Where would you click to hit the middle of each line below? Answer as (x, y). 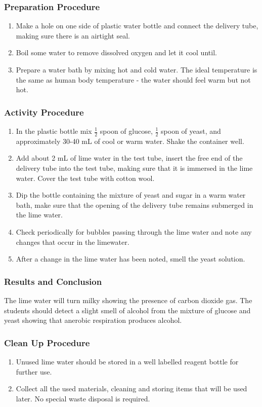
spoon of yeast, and (191, 131)
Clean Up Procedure (47, 342)
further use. (34, 371)
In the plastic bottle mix (54, 131)
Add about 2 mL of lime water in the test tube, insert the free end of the (129, 158)
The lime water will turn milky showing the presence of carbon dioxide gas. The (128, 300)
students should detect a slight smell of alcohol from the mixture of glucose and (127, 310)
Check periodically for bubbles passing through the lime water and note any (134, 231)
